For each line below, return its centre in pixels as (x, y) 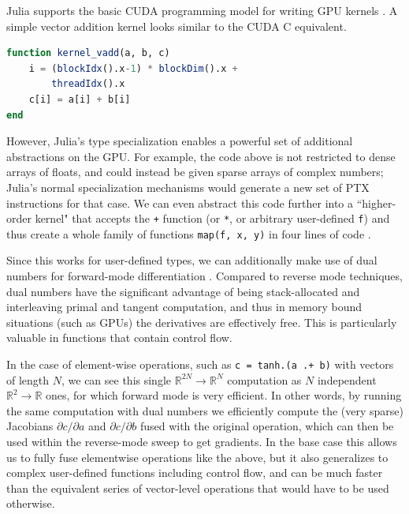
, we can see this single (116, 379)
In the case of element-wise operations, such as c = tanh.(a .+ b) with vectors (200, 364)
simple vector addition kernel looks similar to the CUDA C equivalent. (177, 26)
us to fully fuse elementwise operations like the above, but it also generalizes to (197, 457)
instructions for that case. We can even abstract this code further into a (180, 203)
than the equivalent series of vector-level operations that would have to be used (198, 488)
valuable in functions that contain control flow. (119, 338)
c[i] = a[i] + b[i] (80, 99)
